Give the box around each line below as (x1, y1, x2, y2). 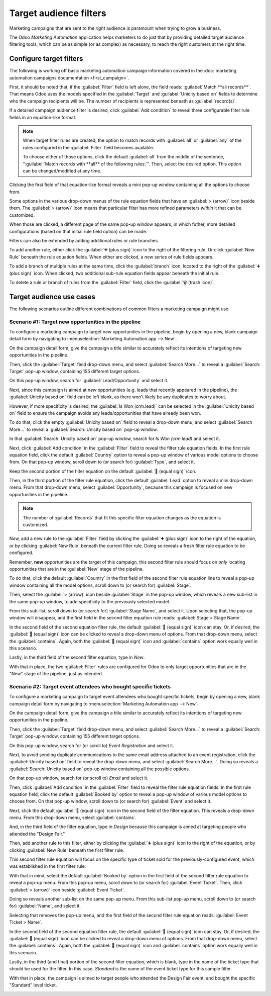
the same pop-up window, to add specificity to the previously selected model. (9, 598, 171, 604)
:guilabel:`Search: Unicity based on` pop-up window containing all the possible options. (9, 766, 190, 772)
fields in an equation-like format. (9, 114, 77, 120)
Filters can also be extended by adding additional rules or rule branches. (9, 238, 159, 244)
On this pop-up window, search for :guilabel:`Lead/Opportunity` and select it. (9, 378, 169, 384)
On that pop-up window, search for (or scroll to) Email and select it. (9, 775, 149, 781)
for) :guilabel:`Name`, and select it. (9, 903, 81, 909)
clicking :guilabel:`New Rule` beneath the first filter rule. (9, 847, 124, 853)
